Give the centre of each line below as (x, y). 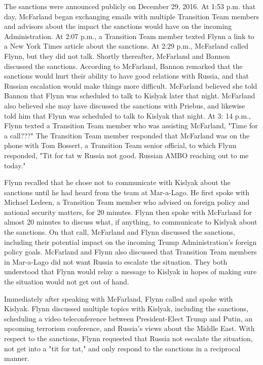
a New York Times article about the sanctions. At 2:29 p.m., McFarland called (126, 46)
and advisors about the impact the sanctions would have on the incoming (118, 26)
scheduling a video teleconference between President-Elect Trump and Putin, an (128, 318)
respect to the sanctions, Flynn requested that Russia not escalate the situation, (128, 338)
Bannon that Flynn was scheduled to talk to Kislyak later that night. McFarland (130, 96)
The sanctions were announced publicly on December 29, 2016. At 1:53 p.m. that (130, 6)
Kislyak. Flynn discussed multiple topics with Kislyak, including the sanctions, (126, 308)
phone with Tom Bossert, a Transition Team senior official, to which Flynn (120, 145)
